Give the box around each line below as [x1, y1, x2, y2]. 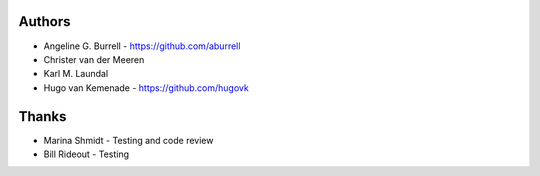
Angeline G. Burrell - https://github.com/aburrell [43, 40, 241, 52]
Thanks [18, 108, 67, 125]
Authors [18, 13, 71, 30]
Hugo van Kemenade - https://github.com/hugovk [43, 81, 249, 94]
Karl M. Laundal [43, 68, 109, 80]
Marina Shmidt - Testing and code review [43, 134, 214, 146]
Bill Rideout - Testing [43, 148, 130, 160]
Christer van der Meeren [43, 53, 145, 65]
